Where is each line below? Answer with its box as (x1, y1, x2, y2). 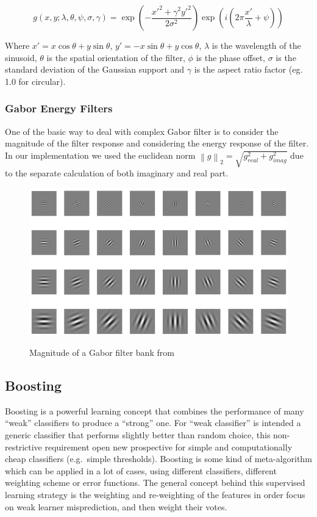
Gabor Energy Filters (5, 101, 113, 116)
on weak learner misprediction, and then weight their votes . (5, 500, 227, 513)
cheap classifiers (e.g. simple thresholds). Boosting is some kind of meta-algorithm (5, 452, 312, 465)
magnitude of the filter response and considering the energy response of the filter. (5, 137, 309, 150)
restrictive (5, 440, 42, 453)
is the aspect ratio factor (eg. (194, 63, 303, 76)
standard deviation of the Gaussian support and (5, 63, 185, 76)
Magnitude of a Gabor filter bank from (29, 346, 174, 359)
